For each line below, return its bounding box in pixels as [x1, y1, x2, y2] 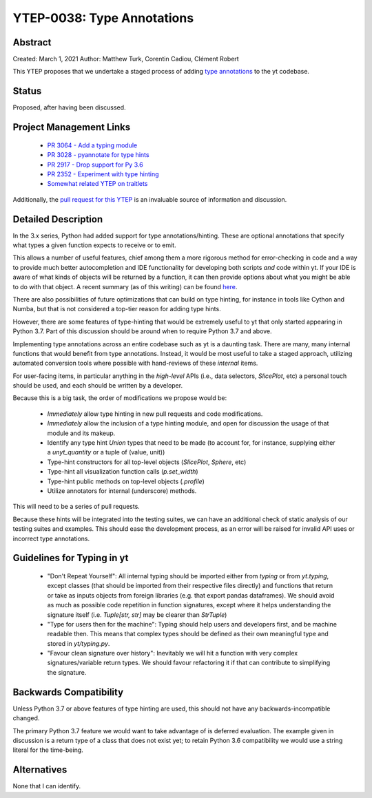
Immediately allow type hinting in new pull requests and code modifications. [47, 410, 263, 418]
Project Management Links [12, 121, 131, 134]
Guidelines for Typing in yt [12, 552, 129, 564]
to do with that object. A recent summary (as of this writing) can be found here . [12, 282, 238, 291]
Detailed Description [12, 213, 103, 225]
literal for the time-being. [12, 746, 84, 754]
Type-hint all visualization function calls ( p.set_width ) [47, 468, 199, 476]
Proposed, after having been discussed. [12, 103, 127, 112]
